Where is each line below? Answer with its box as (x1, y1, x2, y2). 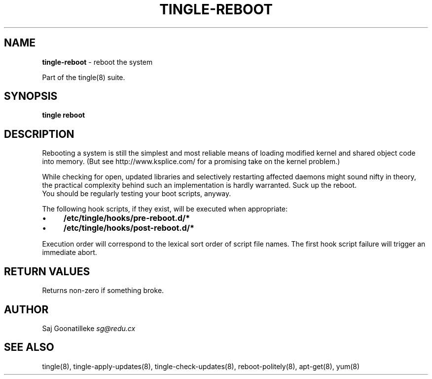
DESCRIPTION (4, 127, 74, 140)
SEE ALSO (4, 341, 54, 354)
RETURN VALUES (4, 265, 90, 278)
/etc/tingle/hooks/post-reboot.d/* (63, 223, 194, 233)
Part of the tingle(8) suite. (42, 73, 125, 82)
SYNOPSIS (4, 90, 58, 103)
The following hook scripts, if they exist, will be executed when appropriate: (42, 205, 288, 213)
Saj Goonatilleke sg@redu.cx (42, 324, 136, 333)
